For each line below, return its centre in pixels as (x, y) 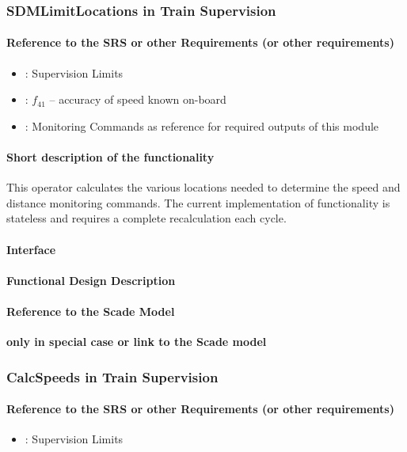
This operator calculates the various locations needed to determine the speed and (203, 187)
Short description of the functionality (110, 157)
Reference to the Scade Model (91, 311)
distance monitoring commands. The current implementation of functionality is (198, 202)
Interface (31, 249)
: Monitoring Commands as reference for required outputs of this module (202, 125)
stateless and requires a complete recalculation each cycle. (146, 218)
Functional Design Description (91, 280)
